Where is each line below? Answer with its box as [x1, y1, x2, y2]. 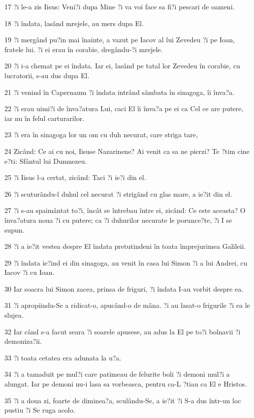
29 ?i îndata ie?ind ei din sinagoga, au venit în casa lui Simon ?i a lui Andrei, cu [4, 257, 248, 268]
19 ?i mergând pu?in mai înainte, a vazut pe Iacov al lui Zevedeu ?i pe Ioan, [4, 34, 235, 45]
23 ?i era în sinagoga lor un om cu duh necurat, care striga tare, [4, 129, 198, 140]
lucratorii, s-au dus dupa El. [4, 70, 90, 80]
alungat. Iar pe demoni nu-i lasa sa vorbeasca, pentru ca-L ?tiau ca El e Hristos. [4, 379, 247, 389]
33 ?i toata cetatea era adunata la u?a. [4, 352, 122, 362]
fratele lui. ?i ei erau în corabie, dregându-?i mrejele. [4, 44, 163, 54]
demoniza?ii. [4, 336, 42, 346]
